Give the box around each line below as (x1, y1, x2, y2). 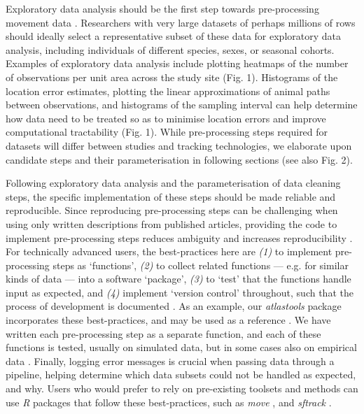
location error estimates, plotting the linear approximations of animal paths (6, 83, 330, 98)
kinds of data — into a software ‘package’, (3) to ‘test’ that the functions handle (6, 271, 351, 286)
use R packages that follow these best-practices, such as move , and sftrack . (6, 394, 332, 409)
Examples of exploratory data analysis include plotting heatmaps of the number (6, 56, 349, 71)
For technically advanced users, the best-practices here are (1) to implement (6, 244, 332, 259)
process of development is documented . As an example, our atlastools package (6, 299, 342, 313)
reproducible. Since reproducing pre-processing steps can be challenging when (6, 203, 338, 217)
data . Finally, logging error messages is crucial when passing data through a (6, 353, 335, 368)
